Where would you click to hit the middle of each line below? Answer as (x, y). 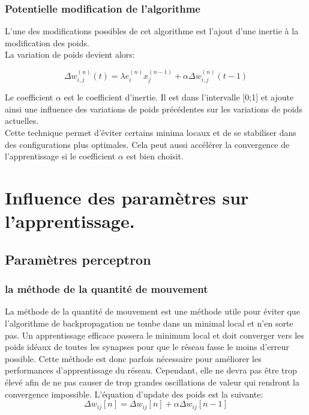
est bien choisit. (155, 156)
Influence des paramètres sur (127, 197)
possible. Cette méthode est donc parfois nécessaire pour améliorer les (133, 358)
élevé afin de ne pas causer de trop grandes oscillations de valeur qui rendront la (152, 382)
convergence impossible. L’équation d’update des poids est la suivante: (134, 394)
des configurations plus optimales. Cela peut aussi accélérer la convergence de (147, 144)
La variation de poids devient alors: (70, 54)
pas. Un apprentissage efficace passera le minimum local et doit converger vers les (154, 335)
